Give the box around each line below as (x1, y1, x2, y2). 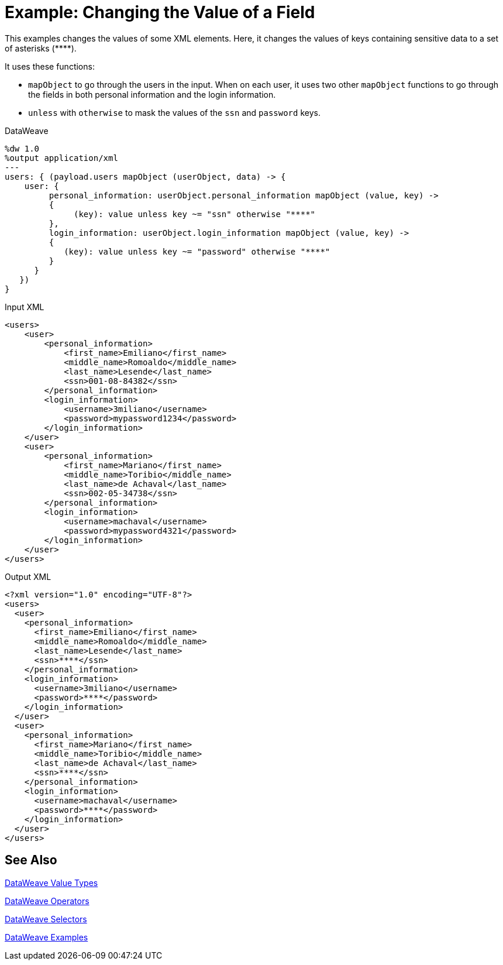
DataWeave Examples (5, 932, 88, 942)
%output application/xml (5, 153, 118, 163)
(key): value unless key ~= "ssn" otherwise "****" (74, 209, 316, 219)
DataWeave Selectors (5, 914, 87, 924)
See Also (5, 853, 57, 868)
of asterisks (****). (5, 43, 77, 53)
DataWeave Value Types (5, 877, 98, 888)
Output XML (5, 571, 51, 582)
